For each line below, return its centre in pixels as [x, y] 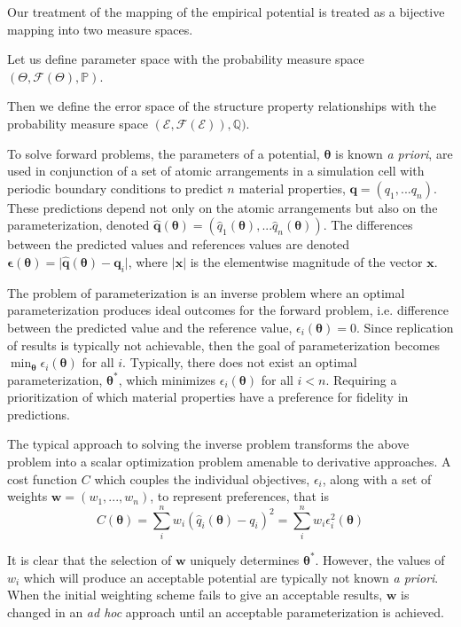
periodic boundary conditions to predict [115, 188]
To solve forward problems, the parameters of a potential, [164, 153]
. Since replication [405, 327]
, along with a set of [377, 478]
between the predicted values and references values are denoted [179, 244]
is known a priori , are [394, 153]
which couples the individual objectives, [202, 478]
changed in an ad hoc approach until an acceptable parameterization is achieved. [226, 611]
